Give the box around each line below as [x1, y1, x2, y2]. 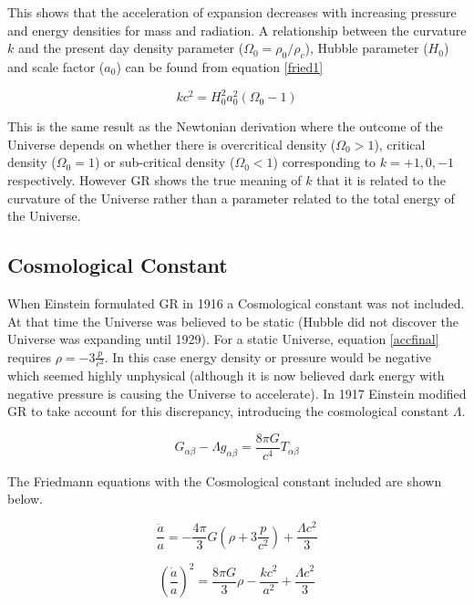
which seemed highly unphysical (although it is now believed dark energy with [7, 365, 445, 384]
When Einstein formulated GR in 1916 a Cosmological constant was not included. [7, 294, 465, 312]
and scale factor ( [7, 57, 105, 76]
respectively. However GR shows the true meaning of [7, 171, 302, 190]
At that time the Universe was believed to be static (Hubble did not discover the [7, 311, 459, 330]
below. [7, 489, 43, 508]
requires [7, 347, 51, 366]
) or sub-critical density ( [94, 152, 235, 172]
